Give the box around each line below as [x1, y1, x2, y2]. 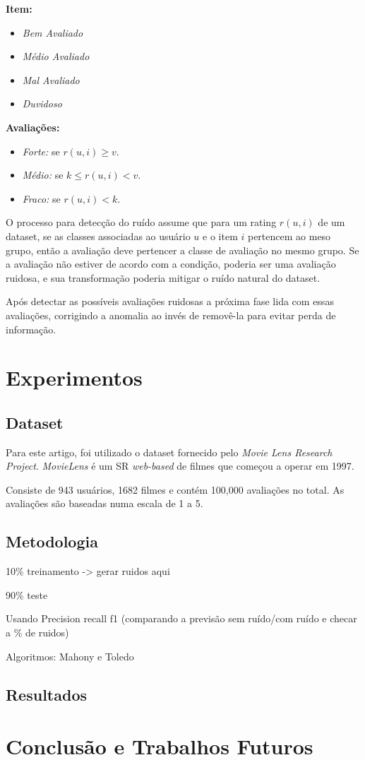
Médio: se [22, 167, 64, 182]
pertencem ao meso [247, 228, 331, 243]
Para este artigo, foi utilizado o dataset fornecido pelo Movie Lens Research [6, 444, 333, 459]
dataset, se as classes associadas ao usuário [6, 228, 191, 243]
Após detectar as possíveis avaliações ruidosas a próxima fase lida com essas [6, 294, 334, 309]
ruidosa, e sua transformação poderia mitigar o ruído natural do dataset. [6, 270, 321, 285]
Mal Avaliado [22, 72, 80, 87]
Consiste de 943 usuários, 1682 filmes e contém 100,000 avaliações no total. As [6, 482, 345, 497]
